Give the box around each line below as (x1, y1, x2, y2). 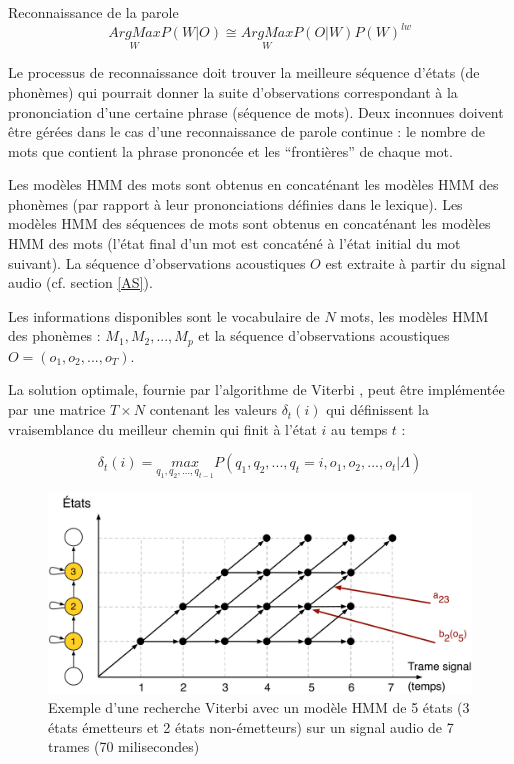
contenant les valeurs (149, 399, 277, 420)
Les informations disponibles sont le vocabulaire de (8, 305, 320, 326)
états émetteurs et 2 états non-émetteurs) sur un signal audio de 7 (48, 716, 454, 737)
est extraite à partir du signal (325, 252, 506, 273)
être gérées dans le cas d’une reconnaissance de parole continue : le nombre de (8, 121, 485, 142)
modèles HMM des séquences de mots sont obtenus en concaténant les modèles (8, 213, 491, 234)
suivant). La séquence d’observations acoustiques (8, 252, 306, 273)
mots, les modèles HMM (340, 305, 489, 326)
